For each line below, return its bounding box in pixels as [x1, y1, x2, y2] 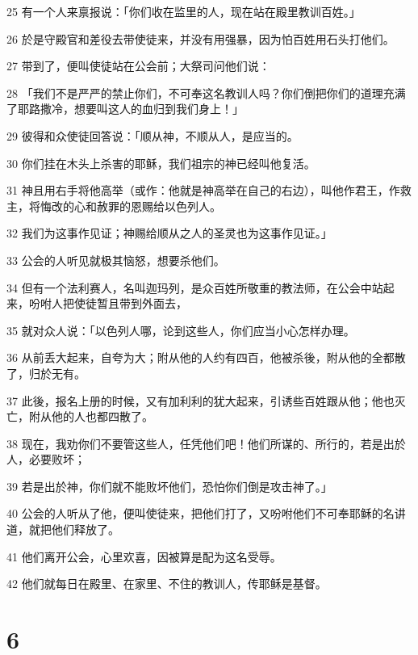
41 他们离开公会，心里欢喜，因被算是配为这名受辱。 [6, 548, 282, 565]
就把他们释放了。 [28, 521, 119, 538]
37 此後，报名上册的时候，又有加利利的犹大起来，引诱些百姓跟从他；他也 [6, 392, 395, 409]
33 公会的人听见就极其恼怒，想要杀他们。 [6, 251, 225, 268]
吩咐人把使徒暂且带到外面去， [28, 295, 187, 312]
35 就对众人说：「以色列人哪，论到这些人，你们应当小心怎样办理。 [6, 321, 355, 338]
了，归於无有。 [6, 364, 86, 381]
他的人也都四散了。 [51, 408, 153, 425]
